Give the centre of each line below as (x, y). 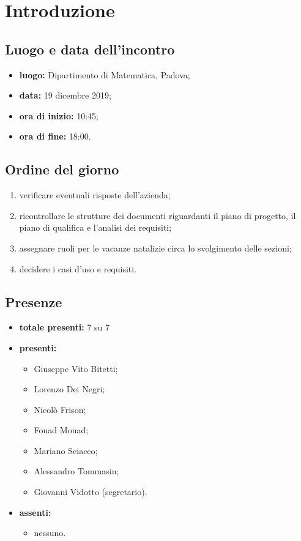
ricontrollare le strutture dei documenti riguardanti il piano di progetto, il (158, 215)
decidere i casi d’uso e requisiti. (78, 268)
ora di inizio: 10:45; (59, 115)
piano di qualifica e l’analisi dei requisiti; (95, 227)
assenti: (35, 512)
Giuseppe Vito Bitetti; (76, 368)
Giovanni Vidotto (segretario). (91, 492)
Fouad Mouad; (61, 430)
